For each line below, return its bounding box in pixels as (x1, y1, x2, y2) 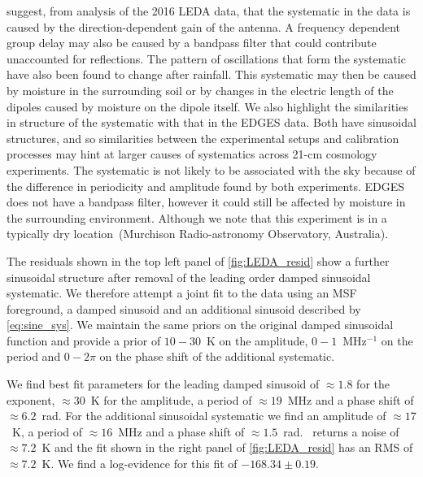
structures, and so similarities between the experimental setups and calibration (7, 129, 399, 146)
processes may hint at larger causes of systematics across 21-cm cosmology (7, 145, 377, 163)
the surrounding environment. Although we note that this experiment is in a (7, 209, 387, 226)
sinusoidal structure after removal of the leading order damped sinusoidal (7, 268, 371, 285)
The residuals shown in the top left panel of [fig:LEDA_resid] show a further (7, 252, 390, 269)
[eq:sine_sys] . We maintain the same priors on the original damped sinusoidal (7, 316, 394, 333)
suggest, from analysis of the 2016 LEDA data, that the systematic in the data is (7, 2, 411, 19)
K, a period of (11, 423, 83, 440)
